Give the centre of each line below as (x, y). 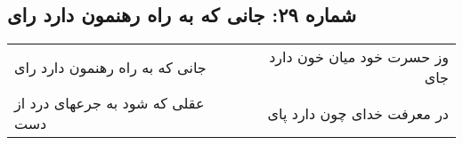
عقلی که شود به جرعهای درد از (110, 103)
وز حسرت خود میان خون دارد (359, 57)
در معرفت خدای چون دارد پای (358, 113)
